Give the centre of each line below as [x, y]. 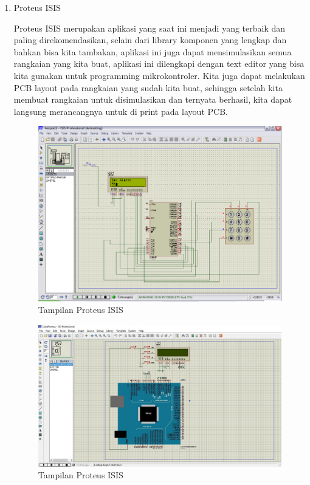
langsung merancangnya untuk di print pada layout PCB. [121, 111]
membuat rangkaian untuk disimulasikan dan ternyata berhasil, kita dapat [153, 99]
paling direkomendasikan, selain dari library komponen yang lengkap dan [150, 40]
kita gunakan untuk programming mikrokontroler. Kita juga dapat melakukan [159, 75]
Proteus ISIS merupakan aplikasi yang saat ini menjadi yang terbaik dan [150, 28]
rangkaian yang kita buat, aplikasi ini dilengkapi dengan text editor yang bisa [159, 64]
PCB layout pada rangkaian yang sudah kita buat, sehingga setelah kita [148, 87]
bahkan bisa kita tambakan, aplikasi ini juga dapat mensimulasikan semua [153, 51]
